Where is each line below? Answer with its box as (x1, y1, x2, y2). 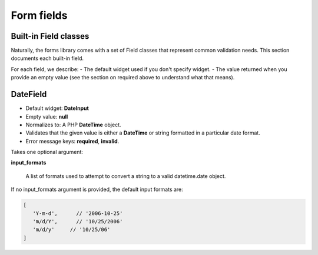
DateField (11, 89, 47, 99)
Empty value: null (25, 113, 68, 120)
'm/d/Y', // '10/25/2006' (32, 218, 123, 225)
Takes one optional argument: (11, 149, 84, 156)
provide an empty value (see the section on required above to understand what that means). (11, 74, 235, 81)
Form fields (11, 9, 68, 22)
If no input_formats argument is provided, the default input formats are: (11, 186, 184, 193)
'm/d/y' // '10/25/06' (32, 226, 111, 233)
